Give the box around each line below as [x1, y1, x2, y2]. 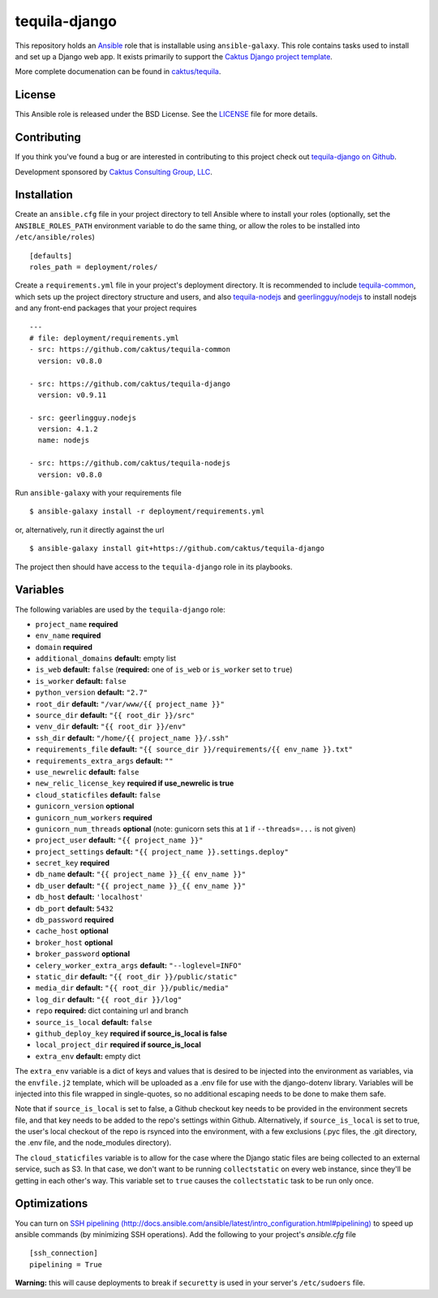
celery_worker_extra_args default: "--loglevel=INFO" [35, 960, 243, 970]
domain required [35, 642, 93, 651]
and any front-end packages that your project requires [15, 303, 197, 313]
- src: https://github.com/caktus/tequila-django [29, 379, 231, 388]
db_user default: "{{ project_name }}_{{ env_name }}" [35, 880, 247, 890]
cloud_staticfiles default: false [35, 790, 161, 799]
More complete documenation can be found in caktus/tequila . [15, 67, 221, 76]
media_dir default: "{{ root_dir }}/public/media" [35, 983, 230, 993]
